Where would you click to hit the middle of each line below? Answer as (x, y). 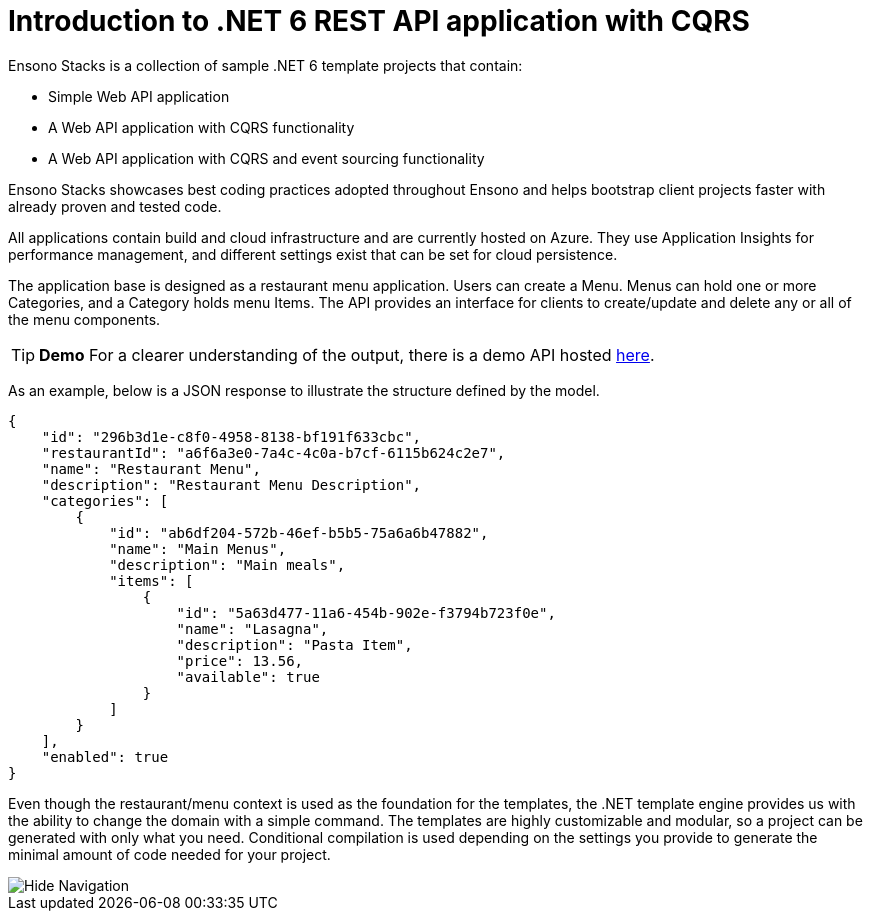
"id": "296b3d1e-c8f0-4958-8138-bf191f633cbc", (231, 436)
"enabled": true (105, 756)
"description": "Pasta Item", (294, 644)
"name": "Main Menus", (198, 548)
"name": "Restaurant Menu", (151, 468)
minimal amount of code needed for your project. (169, 854)
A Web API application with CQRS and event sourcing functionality (266, 158)
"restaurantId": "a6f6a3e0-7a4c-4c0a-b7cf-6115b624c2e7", (273, 452)
